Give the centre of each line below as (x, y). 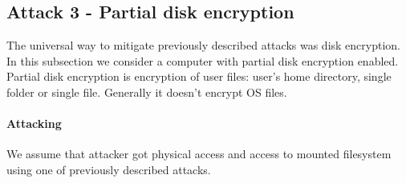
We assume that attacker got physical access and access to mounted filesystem (199, 154)
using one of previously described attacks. (109, 169)
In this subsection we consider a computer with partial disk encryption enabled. (203, 60)
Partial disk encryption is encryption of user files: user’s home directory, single (199, 76)
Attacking (34, 123)
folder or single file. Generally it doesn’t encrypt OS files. (147, 91)
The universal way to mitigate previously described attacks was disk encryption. (203, 45)
